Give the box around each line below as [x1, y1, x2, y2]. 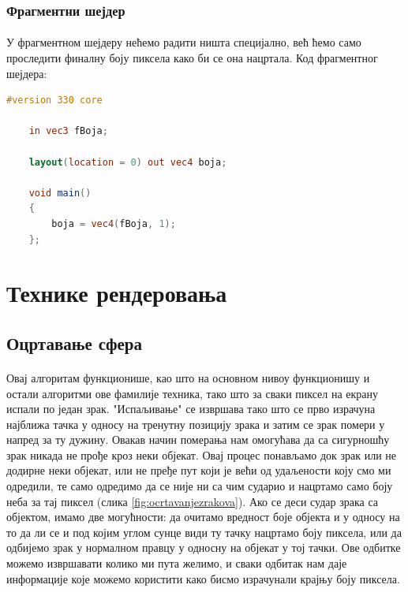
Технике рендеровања [6, 277, 227, 309]
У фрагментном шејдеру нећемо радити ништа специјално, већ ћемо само [6, 34, 361, 50]
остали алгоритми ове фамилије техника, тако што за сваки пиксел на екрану [6, 385, 379, 401]
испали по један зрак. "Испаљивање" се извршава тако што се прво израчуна [6, 400, 376, 417]
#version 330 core [6, 95, 103, 106]
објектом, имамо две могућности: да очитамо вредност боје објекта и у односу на [6, 508, 400, 525]
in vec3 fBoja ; [28, 125, 108, 137]
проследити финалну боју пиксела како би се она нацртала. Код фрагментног [6, 50, 378, 66]
